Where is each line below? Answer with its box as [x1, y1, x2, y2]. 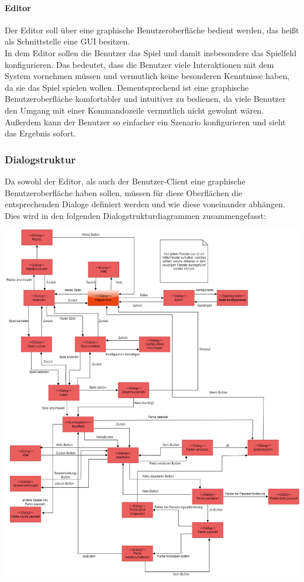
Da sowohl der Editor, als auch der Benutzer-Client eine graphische [5, 174, 246, 187]
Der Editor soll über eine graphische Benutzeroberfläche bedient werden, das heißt [5, 23, 299, 36]
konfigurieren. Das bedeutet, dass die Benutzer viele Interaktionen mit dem [5, 58, 274, 70]
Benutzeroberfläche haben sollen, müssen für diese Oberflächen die [5, 186, 243, 198]
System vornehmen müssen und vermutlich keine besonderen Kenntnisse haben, [5, 70, 290, 82]
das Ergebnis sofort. [5, 127, 76, 139]
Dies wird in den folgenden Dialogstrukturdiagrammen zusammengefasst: [5, 209, 267, 221]
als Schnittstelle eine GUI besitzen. [5, 35, 130, 47]
